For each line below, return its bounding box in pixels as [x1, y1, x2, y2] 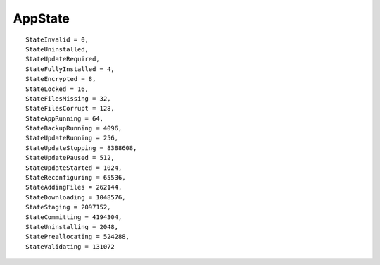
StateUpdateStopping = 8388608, [25, 144, 137, 152]
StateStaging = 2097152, [25, 203, 111, 211]
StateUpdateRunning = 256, [25, 134, 119, 142]
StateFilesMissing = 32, [25, 94, 111, 102]
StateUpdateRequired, [25, 55, 100, 63]
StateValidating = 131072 [25, 242, 115, 250]
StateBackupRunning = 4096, [25, 124, 122, 132]
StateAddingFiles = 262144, [25, 183, 122, 192]
